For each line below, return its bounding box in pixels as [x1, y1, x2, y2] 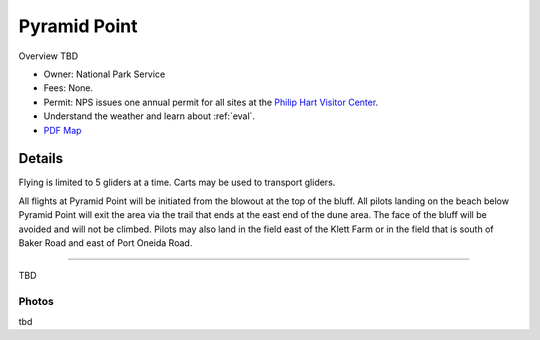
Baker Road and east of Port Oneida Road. [18, 236, 193, 249]
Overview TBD [18, 50, 79, 62]
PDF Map [43, 124, 82, 136]
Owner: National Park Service [43, 68, 166, 80]
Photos [18, 295, 54, 309]
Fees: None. [43, 82, 94, 94]
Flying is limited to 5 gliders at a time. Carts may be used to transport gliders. [18, 176, 336, 189]
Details [18, 150, 64, 167]
